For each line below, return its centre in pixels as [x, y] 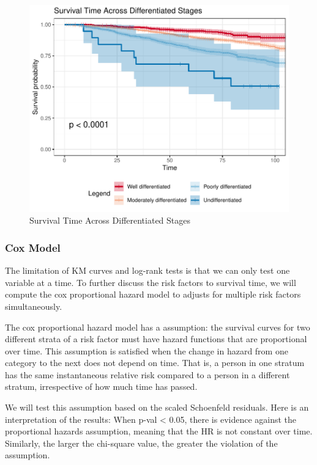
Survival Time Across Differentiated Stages [110, 220]
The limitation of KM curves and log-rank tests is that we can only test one [147, 270]
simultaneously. [34, 306]
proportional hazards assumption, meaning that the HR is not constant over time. [159, 431]
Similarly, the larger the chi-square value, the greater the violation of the [141, 443]
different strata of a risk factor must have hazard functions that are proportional [156, 339]
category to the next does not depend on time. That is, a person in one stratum [155, 363]
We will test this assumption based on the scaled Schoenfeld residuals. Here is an [157, 407]
